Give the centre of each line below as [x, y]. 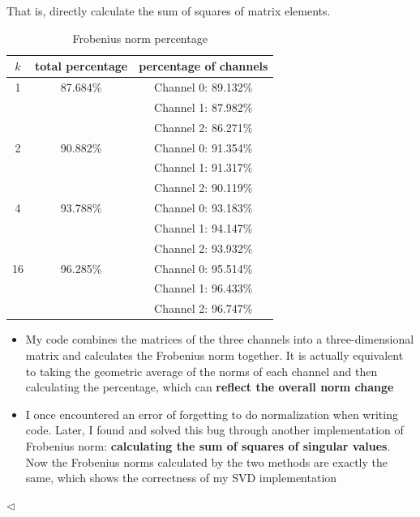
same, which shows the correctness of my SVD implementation [181, 478]
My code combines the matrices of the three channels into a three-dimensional [220, 339]
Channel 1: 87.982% [204, 107]
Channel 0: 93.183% [204, 208]
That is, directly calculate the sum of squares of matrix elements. [169, 11]
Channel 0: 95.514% [204, 268]
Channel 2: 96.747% [204, 308]
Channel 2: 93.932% [204, 248]
